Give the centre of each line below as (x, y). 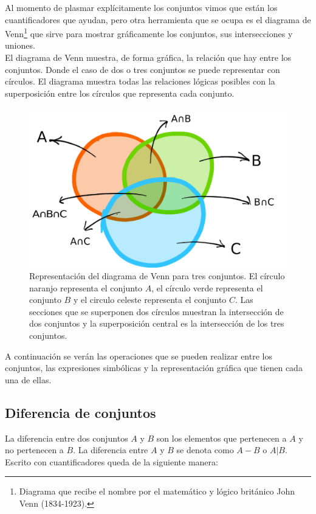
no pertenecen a (34, 450)
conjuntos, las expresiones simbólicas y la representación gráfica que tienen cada (154, 368)
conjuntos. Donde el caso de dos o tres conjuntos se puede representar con (143, 69)
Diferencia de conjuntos (81, 412)
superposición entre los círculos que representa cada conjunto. (120, 93)
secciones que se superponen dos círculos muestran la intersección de (156, 311)
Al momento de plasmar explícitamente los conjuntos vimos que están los (141, 7)
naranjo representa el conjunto (86, 287)
